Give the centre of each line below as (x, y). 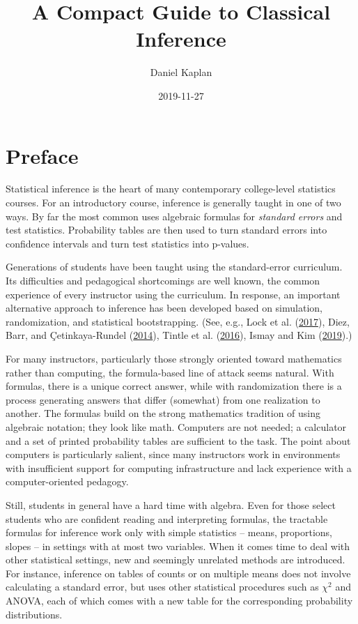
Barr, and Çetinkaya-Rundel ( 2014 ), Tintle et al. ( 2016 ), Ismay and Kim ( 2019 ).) (179, 335)
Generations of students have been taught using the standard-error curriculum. (174, 267)
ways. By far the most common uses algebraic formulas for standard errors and (174, 216)
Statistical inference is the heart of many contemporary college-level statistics (171, 189)
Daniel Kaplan (181, 72)
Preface (42, 155)
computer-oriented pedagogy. (67, 481)
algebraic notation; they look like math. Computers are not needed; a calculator (176, 426)
